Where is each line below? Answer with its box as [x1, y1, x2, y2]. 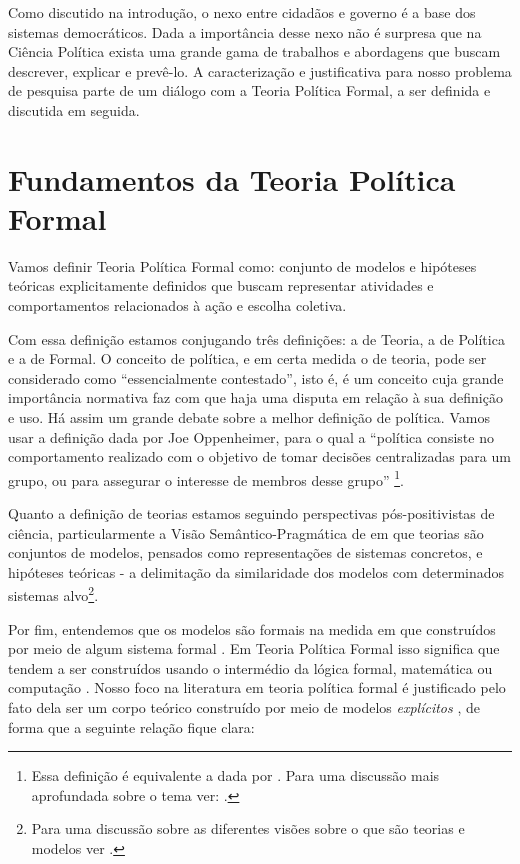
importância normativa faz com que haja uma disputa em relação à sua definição [8, 387, 503, 408]
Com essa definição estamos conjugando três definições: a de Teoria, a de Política [8, 328, 505, 349]
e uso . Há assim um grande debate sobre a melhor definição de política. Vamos [8, 407, 490, 428]
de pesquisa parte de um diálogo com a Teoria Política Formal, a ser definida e [8, 80, 491, 101]
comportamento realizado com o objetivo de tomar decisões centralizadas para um [8, 446, 511, 467]
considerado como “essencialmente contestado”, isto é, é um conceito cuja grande [8, 367, 504, 388]
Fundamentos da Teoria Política [8, 158, 456, 199]
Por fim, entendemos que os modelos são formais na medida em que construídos [8, 618, 496, 639]
